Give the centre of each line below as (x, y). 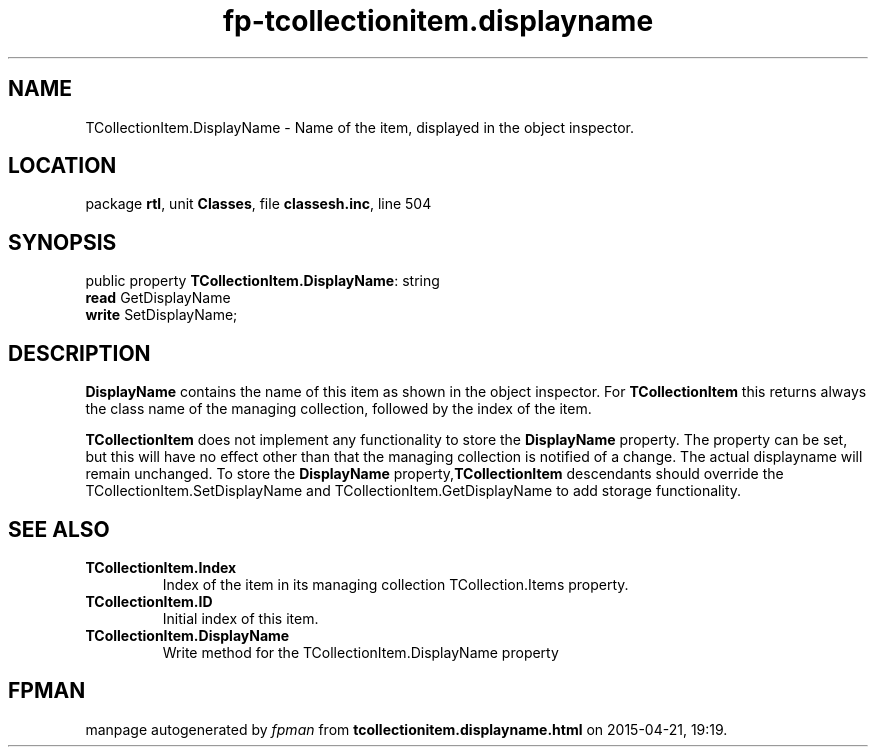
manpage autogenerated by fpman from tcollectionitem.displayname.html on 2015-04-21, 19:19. (406, 729)
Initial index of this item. (240, 618)
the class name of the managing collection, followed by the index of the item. (338, 409)
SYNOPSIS (62, 242)
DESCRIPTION (79, 353)
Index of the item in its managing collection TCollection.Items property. (395, 584)
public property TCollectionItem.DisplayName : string (262, 281)
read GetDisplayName (158, 298)
